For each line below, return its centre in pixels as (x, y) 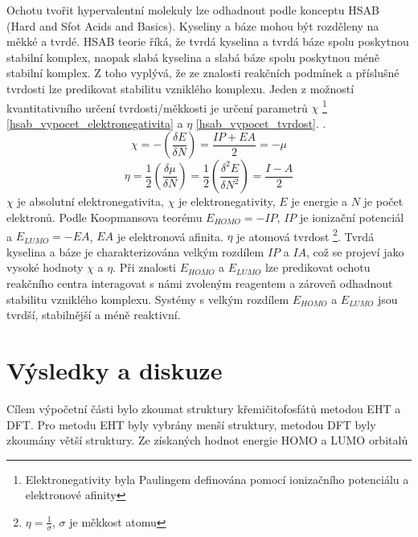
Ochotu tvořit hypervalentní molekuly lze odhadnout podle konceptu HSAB (193, 10)
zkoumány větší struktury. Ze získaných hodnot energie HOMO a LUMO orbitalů (207, 440)
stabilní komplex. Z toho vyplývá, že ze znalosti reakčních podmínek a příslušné (203, 73)
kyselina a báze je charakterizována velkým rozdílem (135, 251)
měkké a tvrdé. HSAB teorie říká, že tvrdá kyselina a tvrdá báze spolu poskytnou (208, 41)
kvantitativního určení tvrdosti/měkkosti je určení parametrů (157, 107)
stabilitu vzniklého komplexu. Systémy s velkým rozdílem (148, 299)
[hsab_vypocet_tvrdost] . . (261, 123)
